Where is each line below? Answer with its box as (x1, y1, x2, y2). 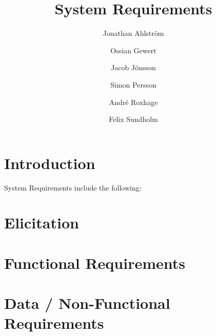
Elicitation (4, 212, 79, 233)
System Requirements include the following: (4, 182, 142, 193)
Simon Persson (110, 79, 156, 90)
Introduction (4, 152, 95, 173)
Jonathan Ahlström (103, 28, 164, 38)
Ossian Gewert (110, 45, 156, 55)
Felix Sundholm (109, 114, 158, 124)
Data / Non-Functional (4, 292, 170, 313)
